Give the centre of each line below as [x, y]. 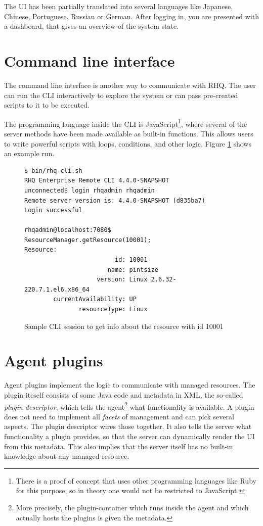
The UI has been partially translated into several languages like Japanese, [119, 6]
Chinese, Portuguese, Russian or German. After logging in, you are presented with [131, 16]
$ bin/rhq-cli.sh [53, 171]
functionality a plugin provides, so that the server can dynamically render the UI [129, 436]
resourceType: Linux [113, 309]
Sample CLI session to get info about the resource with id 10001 [124, 326]
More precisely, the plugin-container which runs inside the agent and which [132, 507]
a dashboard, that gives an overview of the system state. [91, 26]
